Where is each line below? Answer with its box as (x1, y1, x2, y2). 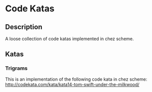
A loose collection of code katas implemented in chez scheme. (5, 36, 134, 42)
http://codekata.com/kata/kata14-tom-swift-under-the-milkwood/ (5, 81, 140, 87)
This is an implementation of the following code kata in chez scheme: (5, 76, 148, 82)
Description (5, 23, 42, 31)
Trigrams (5, 65, 28, 72)
